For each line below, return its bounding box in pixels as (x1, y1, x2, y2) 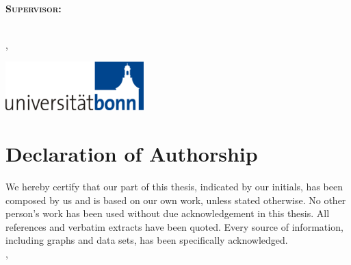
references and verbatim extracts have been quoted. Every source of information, (5, 219, 343, 234)
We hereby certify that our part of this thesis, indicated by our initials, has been (5, 179, 343, 193)
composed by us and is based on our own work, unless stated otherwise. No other (5, 192, 346, 207)
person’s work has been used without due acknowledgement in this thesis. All (5, 206, 330, 220)
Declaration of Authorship (5, 139, 258, 167)
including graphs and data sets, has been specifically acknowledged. (5, 233, 288, 247)
